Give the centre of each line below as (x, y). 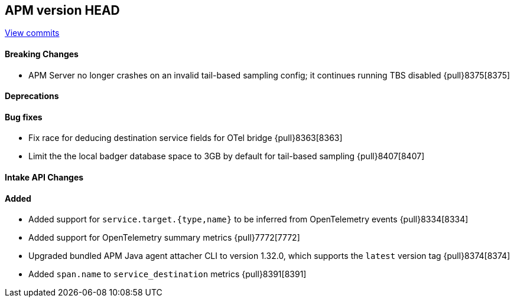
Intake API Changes (44, 178)
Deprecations (32, 96)
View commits (32, 33)
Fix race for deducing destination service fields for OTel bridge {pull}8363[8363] (186, 138)
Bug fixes (24, 117)
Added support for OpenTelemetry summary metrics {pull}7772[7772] (164, 238)
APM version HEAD (62, 10)
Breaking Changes (42, 54)
